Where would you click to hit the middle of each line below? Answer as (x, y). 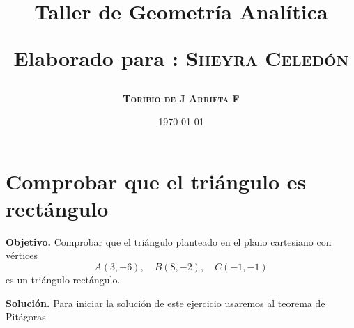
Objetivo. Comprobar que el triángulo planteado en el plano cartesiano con (169, 241)
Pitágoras (26, 317)
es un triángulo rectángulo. (63, 280)
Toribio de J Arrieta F (181, 98)
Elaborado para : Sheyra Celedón (181, 58)
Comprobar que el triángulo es (156, 181)
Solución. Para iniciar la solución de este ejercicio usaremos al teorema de (166, 303)
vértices (22, 255)
